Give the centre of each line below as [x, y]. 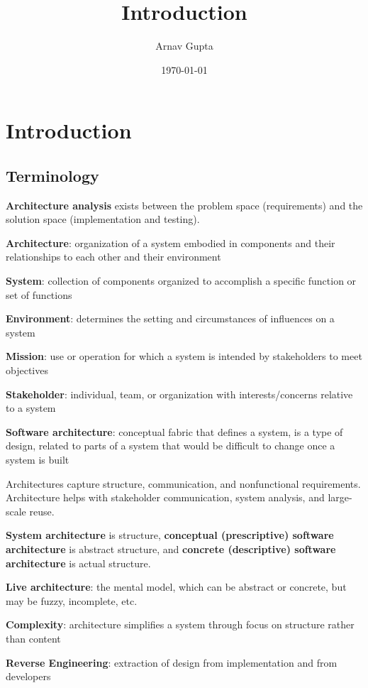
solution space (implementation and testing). [103, 219]
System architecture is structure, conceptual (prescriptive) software [170, 535]
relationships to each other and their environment [113, 257]
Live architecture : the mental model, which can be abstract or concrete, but [176, 587]
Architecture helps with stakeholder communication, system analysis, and [165, 497]
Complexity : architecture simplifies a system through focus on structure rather [180, 624]
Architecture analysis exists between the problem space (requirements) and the [184, 205]
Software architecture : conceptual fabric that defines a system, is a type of [174, 431]
